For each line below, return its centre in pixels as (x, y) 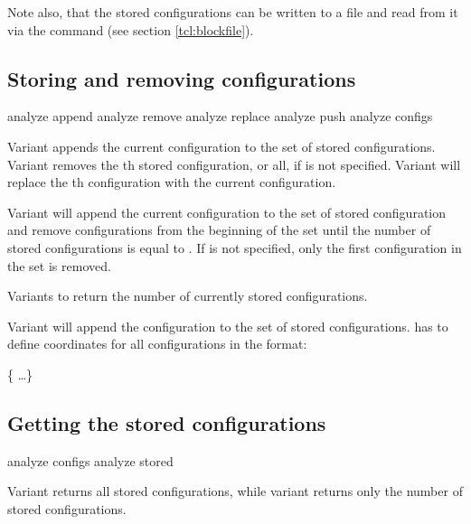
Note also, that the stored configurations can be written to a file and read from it (233, 12)
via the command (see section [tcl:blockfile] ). (131, 29)
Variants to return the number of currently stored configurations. (188, 296)
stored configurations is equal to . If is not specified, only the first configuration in (235, 247)
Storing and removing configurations (182, 78)
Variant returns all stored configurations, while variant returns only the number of (235, 491)
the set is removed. (59, 265)
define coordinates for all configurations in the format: (157, 344)
